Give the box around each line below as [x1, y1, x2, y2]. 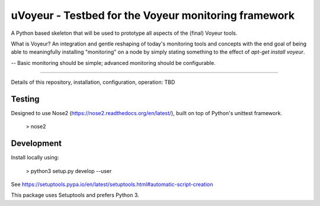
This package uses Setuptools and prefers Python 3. [11, 192, 139, 199]
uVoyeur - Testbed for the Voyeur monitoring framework [11, 9, 295, 22]
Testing [11, 94, 40, 104]
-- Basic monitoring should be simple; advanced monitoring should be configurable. [11, 59, 216, 66]
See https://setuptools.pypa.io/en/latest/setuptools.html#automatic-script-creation [11, 181, 213, 188]
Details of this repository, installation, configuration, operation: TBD [11, 79, 175, 86]
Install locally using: [11, 154, 59, 161]
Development [11, 139, 62, 149]
